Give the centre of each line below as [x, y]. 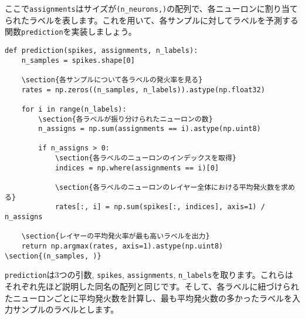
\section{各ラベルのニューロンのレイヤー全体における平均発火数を [168, 188]
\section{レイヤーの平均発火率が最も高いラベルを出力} [116, 236]
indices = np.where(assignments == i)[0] [137, 168]
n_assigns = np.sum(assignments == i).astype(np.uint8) [150, 129]
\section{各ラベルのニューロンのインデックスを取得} [145, 158]
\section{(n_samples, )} [53, 256]
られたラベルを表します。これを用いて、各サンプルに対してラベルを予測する [152, 20]
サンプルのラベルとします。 [66, 309]
